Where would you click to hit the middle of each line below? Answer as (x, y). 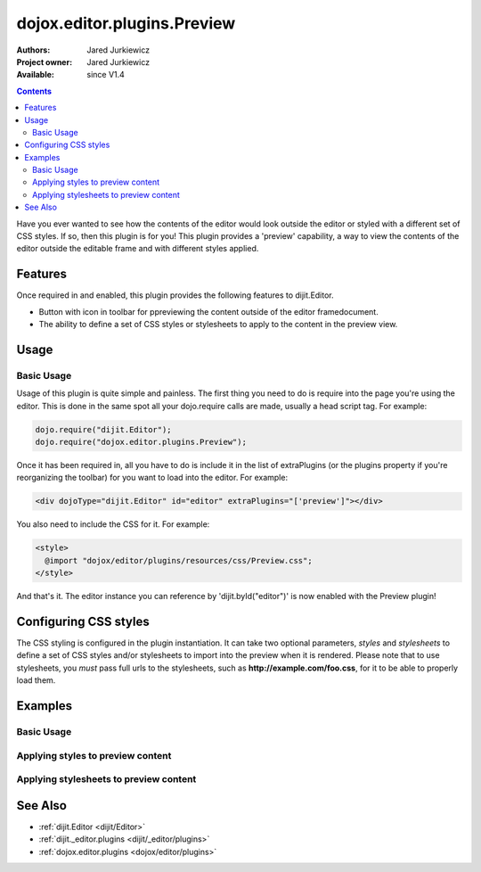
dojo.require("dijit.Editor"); (104, 429)
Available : (36, 75)
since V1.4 (106, 75)
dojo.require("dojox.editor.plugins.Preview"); (141, 442)
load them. (36, 680)
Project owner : (45, 62)
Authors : (33, 50)
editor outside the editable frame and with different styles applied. (138, 249)
